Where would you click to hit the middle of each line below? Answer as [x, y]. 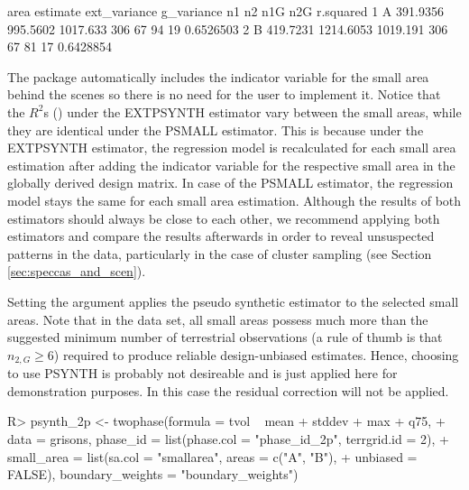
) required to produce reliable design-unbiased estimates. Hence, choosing [256, 354]
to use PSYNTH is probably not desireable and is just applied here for [202, 373]
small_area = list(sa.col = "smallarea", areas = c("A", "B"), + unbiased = [212, 456]
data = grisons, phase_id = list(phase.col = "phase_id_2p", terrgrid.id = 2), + [228, 438]
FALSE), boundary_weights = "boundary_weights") [153, 474]
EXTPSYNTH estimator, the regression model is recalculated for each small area [232, 148]
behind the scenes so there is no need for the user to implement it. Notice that [224, 94]
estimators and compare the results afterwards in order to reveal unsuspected [221, 236]
